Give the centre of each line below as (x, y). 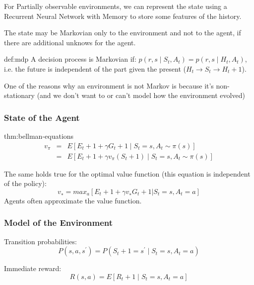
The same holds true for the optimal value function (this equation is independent (127, 173)
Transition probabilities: (40, 241)
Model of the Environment (59, 223)
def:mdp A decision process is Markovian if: (70, 59)
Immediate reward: (33, 268)
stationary (19, 95)
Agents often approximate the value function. (73, 200)
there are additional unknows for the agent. (70, 42)
